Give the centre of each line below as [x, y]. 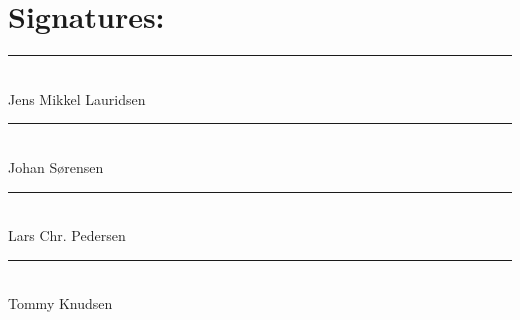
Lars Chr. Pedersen [67, 235]
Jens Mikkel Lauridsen [77, 98]
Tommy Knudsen [60, 303]
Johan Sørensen [56, 166]
